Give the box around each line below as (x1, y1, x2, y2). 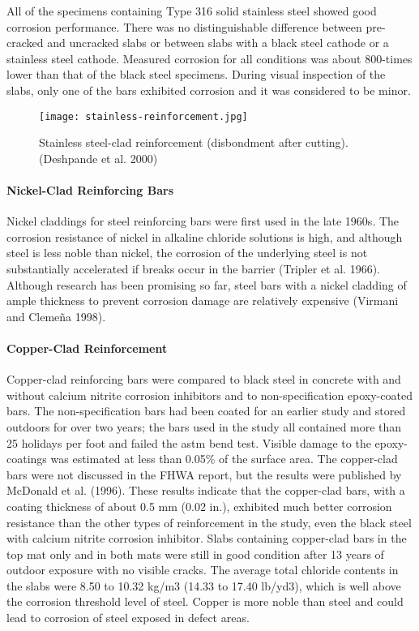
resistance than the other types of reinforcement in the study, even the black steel (6, 513, 412, 530)
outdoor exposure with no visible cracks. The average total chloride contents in (6, 561, 399, 578)
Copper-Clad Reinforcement (6, 339, 168, 356)
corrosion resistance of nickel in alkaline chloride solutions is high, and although (6, 228, 403, 245)
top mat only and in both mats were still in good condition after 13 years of (6, 545, 384, 562)
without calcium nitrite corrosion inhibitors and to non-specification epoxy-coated (6, 386, 413, 403)
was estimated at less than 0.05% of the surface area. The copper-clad (50, 450, 398, 467)
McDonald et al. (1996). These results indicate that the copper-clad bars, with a (6, 482, 405, 499)
